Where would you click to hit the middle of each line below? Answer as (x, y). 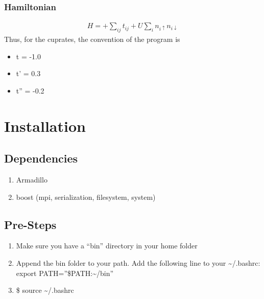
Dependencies (41, 158)
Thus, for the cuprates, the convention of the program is (92, 39)
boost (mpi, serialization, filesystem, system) (86, 197)
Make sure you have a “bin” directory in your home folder (107, 246)
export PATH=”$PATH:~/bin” (65, 273)
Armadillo (32, 179)
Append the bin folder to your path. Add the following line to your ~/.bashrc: (138, 262)
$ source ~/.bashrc (45, 290)
